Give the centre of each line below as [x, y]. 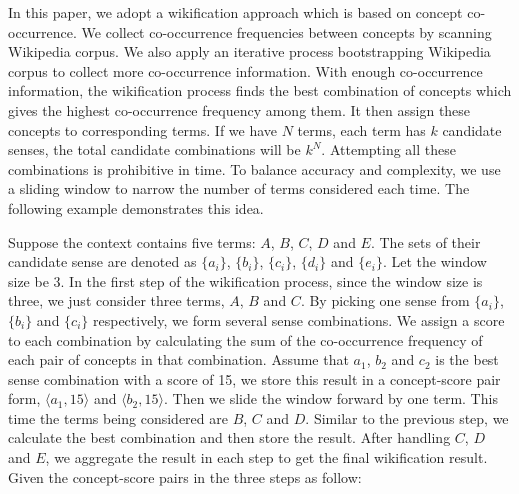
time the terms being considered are [118, 417]
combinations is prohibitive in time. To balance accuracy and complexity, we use [254, 168]
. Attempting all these [388, 149]
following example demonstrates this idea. [136, 207]
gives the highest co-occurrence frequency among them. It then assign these [239, 109]
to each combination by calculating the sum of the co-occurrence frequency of [245, 339]
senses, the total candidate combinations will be [154, 149]
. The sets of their [425, 241]
